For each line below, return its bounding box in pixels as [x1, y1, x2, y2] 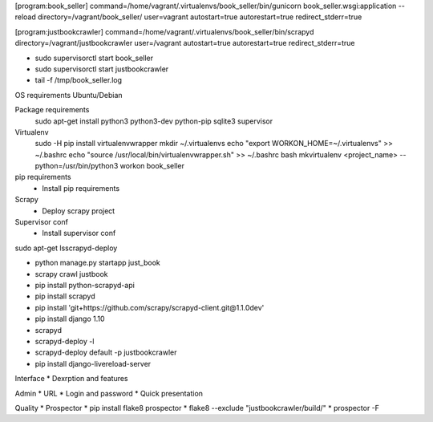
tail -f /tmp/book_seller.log [34, 75, 123, 85]
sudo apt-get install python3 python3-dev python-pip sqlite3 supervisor [34, 116, 273, 126]
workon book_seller [119, 161, 184, 171]
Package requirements [14, 105, 90, 115]
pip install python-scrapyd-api [34, 280, 136, 290]
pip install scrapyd [34, 291, 95, 301]
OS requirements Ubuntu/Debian [14, 90, 123, 99]
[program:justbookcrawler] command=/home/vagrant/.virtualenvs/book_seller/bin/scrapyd [14, 26, 314, 36]
